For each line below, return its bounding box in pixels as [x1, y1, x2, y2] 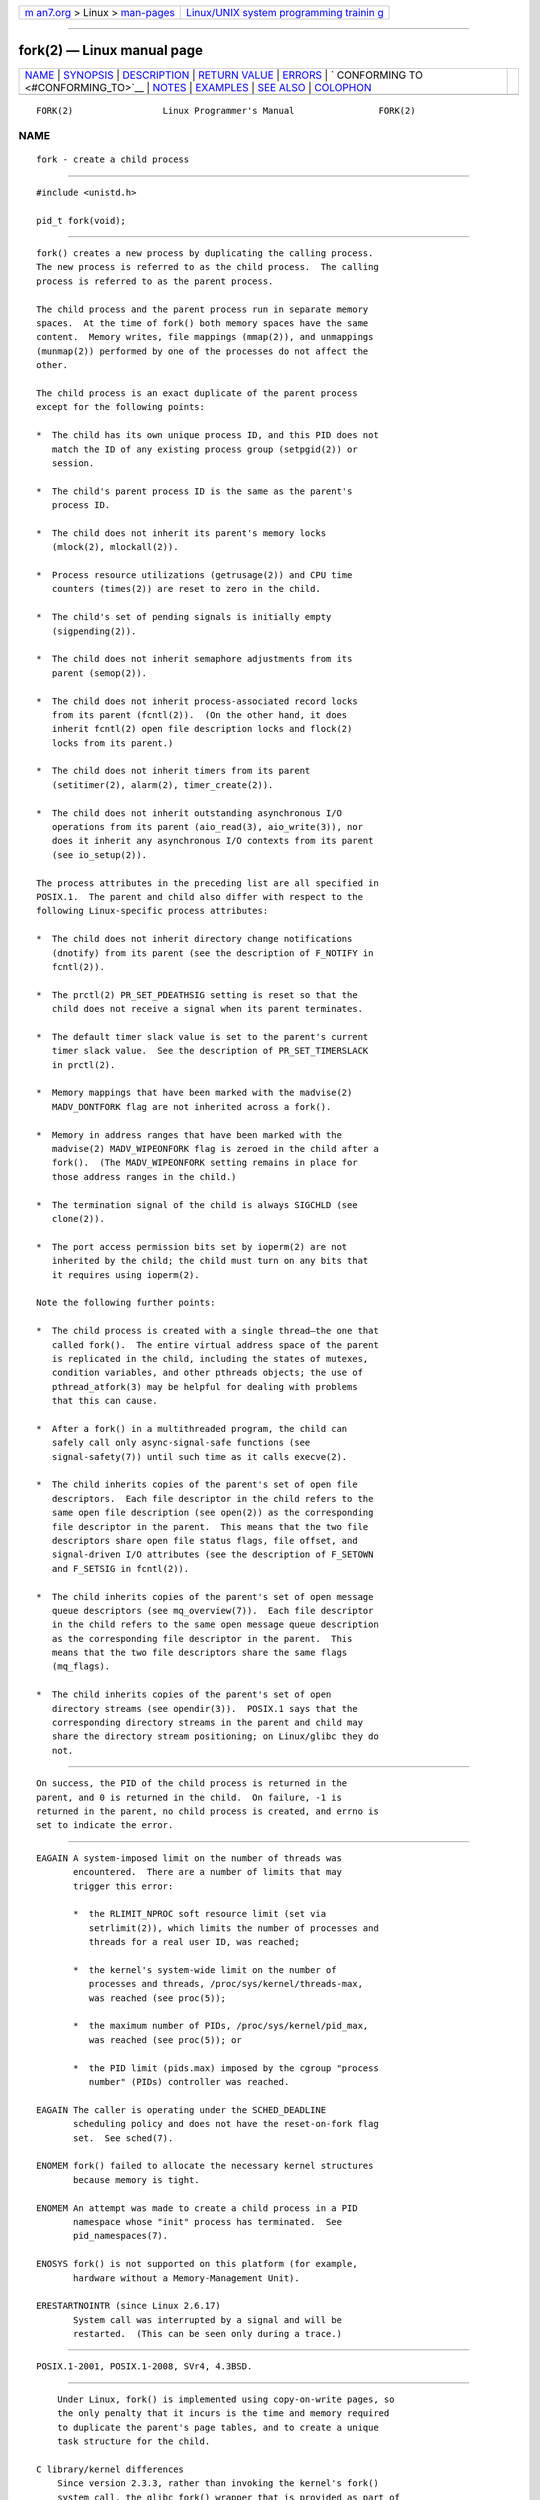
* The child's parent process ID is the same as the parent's [36, 485, 353, 497]
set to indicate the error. [36, 1820, 174, 1831]
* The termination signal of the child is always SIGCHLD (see [36, 1199, 359, 1210]
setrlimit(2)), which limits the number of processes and [88, 1922, 379, 1934]
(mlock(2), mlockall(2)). [51, 541, 179, 553]
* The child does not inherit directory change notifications [36, 933, 353, 945]
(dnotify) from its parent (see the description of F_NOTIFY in [51, 947, 374, 959]
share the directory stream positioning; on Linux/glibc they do [51, 1731, 379, 1742]
